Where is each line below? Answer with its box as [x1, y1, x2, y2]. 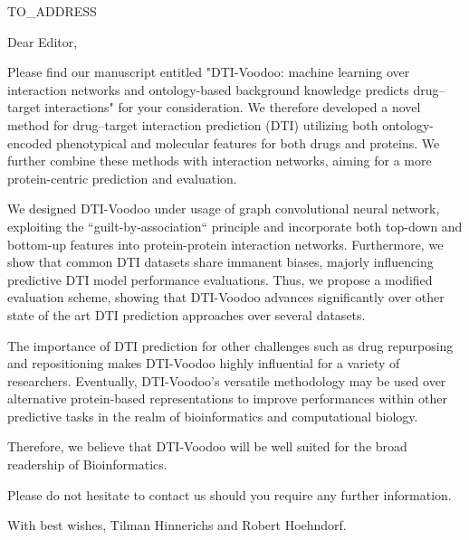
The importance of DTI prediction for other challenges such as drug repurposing [7, 336, 454, 355]
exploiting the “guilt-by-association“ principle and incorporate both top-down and [7, 216, 463, 235]
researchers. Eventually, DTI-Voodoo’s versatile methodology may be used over [7, 371, 446, 390]
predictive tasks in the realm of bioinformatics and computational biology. [7, 406, 418, 425]
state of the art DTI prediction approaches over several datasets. [7, 305, 366, 324]
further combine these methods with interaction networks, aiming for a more [7, 151, 432, 170]
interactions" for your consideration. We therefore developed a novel [44, 98, 421, 117]
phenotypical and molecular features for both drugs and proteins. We [56, 133, 440, 152]
